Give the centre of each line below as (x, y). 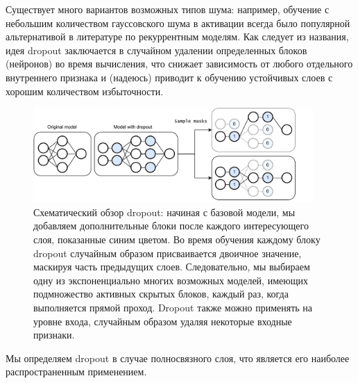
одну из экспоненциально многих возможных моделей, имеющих (171, 280)
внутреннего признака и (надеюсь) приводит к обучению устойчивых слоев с (169, 77)
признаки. (54, 335)
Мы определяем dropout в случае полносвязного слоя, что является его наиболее (178, 358)
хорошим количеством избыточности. (85, 91)
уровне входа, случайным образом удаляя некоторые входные (163, 321)
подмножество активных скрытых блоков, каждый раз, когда (161, 294)
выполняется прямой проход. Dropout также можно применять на (173, 307)
